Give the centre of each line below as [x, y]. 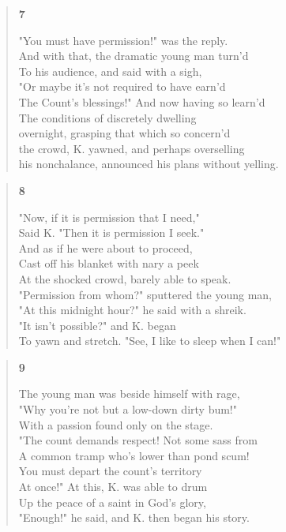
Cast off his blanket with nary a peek [109, 263]
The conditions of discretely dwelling [107, 117]
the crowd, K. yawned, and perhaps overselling [132, 148]
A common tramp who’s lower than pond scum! [134, 455]
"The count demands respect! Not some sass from [138, 440]
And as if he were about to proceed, [105, 247]
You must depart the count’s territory [110, 471]
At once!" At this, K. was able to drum [113, 487]
